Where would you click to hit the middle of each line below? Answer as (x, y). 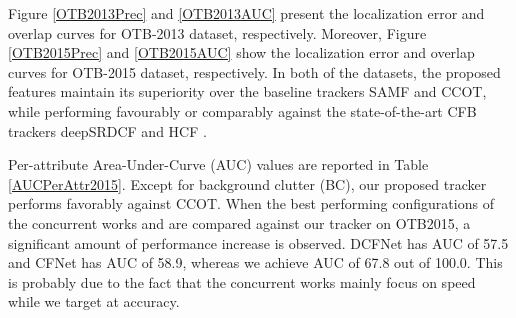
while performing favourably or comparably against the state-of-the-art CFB (242, 110)
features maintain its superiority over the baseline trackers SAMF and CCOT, (247, 91)
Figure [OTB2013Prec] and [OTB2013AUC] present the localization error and (246, 13)
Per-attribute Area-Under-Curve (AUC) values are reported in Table (218, 164)
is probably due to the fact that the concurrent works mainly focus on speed (242, 281)
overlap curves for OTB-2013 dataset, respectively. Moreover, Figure (217, 32)
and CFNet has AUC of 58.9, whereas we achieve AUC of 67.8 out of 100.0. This (255, 262)
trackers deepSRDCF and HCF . (107, 130)
